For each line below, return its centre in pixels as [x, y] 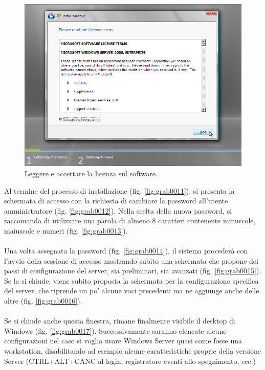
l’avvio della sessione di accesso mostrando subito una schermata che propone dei [131, 260]
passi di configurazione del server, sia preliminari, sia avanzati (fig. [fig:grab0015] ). [133, 271]
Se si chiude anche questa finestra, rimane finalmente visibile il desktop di [120, 321]
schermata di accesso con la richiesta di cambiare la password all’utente [116, 201]
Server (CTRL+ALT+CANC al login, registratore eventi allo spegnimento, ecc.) [130, 361]
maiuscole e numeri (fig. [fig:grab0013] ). [66, 230]
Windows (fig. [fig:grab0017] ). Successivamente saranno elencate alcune [115, 330]
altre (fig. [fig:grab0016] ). [43, 301]
